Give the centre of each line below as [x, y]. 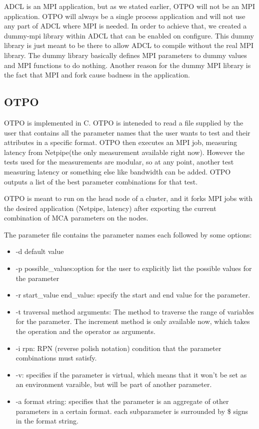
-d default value [40, 251]
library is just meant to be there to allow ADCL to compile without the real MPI [129, 45]
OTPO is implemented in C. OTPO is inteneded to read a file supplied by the [124, 122]
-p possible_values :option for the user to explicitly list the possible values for [134, 268]
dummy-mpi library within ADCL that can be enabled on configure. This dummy [129, 35]
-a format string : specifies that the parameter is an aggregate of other [122, 401]
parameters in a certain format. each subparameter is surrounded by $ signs [132, 411]
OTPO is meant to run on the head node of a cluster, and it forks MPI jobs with [128, 198]
